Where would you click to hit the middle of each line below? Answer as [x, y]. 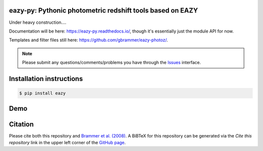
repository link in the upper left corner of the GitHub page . [67, 142]
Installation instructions [46, 78]
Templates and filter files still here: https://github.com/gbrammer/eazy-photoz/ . [88, 40]
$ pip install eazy [42, 93]
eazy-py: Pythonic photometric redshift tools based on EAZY [103, 10]
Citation [21, 124]
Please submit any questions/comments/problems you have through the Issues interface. [112, 63]
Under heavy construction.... [38, 22]
